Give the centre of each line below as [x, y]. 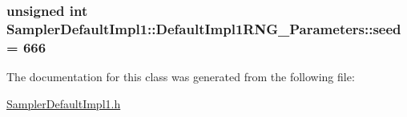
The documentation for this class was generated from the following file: [181, 77]
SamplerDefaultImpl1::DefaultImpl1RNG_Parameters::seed [204, 28]
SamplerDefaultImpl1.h [64, 103]
